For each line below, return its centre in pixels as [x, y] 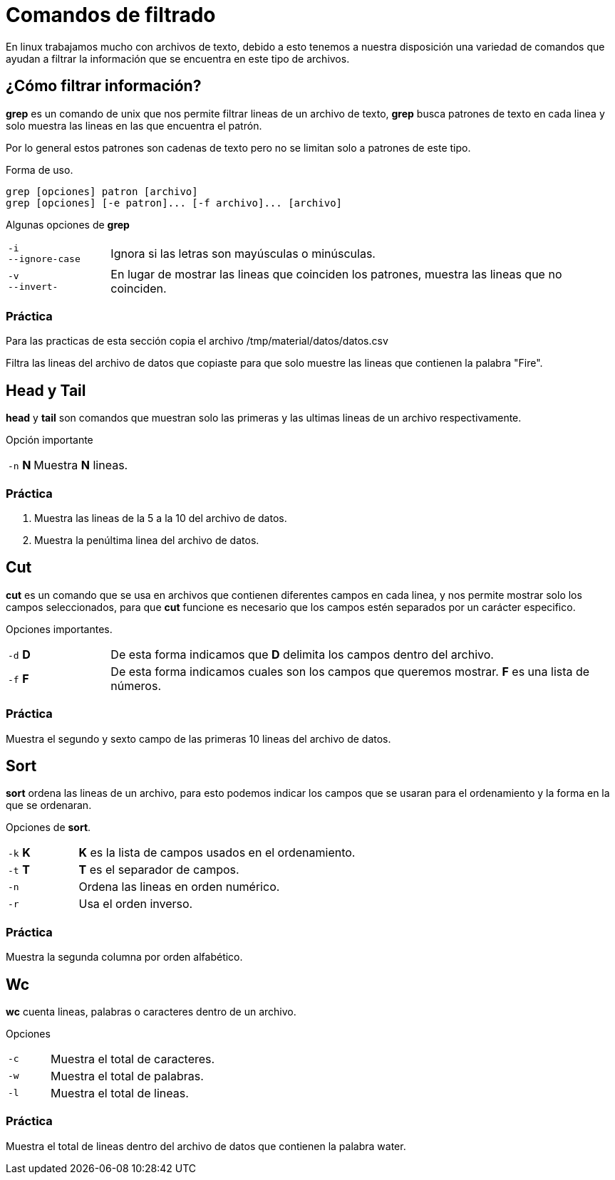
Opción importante [50, 440]
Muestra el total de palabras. [127, 1076]
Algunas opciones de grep [68, 224]
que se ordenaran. [49, 805]
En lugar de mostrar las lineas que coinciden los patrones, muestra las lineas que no [336, 274]
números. [136, 685]
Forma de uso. [40, 169]
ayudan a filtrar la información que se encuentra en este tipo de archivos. [178, 58]
